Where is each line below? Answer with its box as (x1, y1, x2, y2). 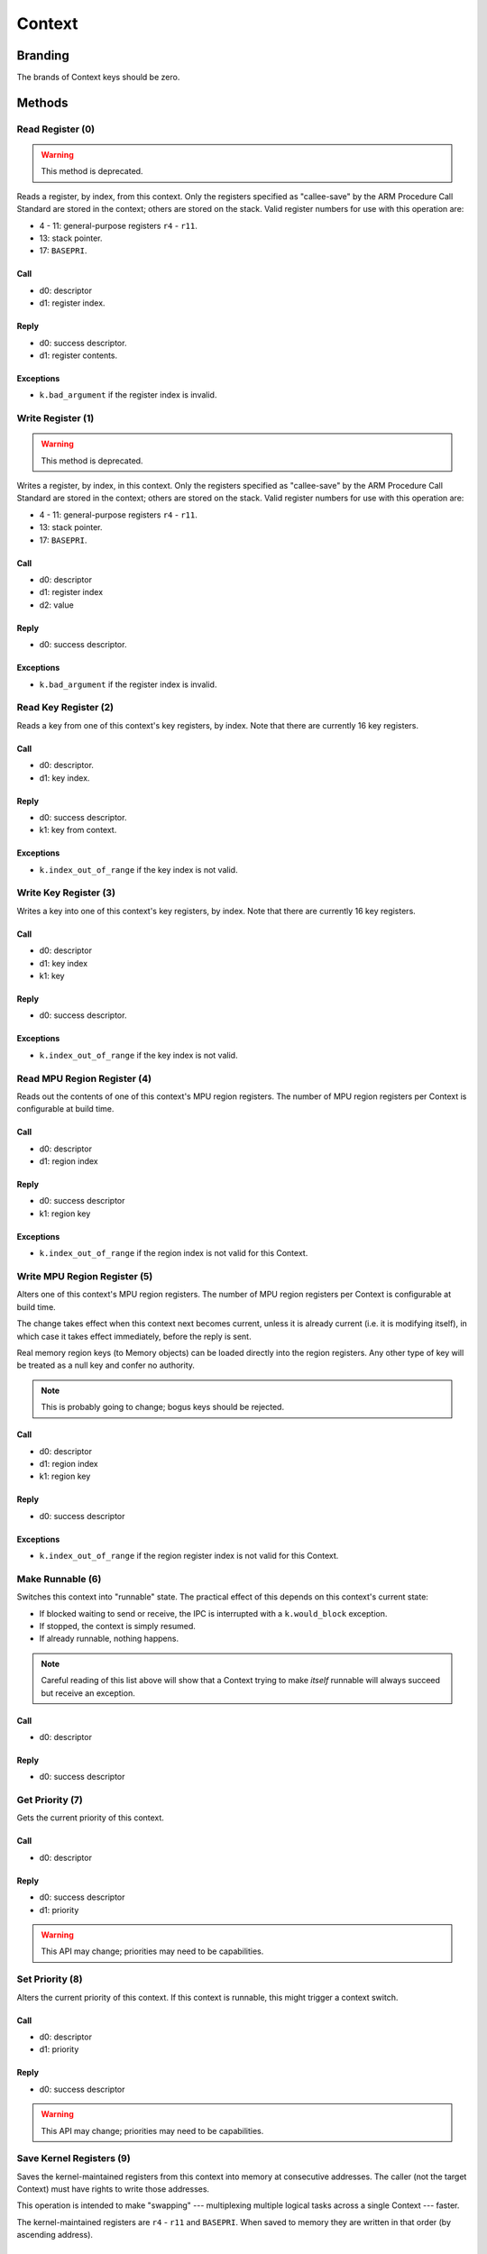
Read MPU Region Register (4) (16, 1072, 152, 1085)
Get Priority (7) (16, 1794, 83, 1807)
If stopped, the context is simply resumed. (39, 1621, 196, 1631)
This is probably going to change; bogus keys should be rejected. (41, 1402, 284, 1413)
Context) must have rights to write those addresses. (16, 2184, 210, 2194)
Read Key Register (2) (16, 701, 115, 714)
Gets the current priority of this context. (16, 1812, 164, 1823)
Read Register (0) (16, 123, 95, 135)
